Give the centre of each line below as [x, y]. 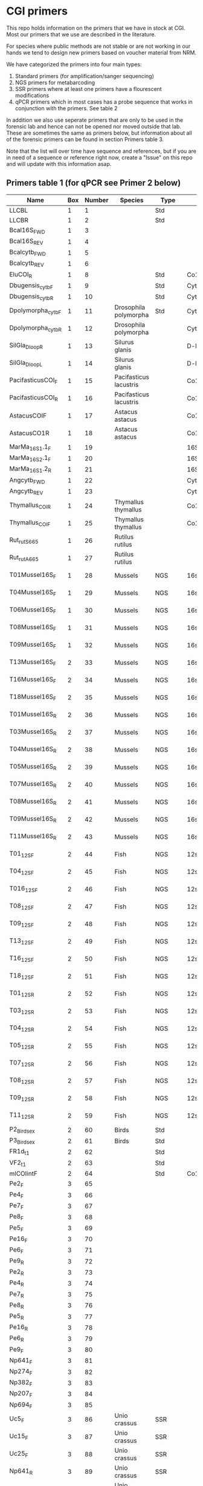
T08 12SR [22, 1081]
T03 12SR [22, 1011]
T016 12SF [24, 889]
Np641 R [21, 1471]
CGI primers [37, 11]
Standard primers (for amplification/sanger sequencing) [84, 76]
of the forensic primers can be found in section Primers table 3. [85, 139]
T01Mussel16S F [33, 575]
